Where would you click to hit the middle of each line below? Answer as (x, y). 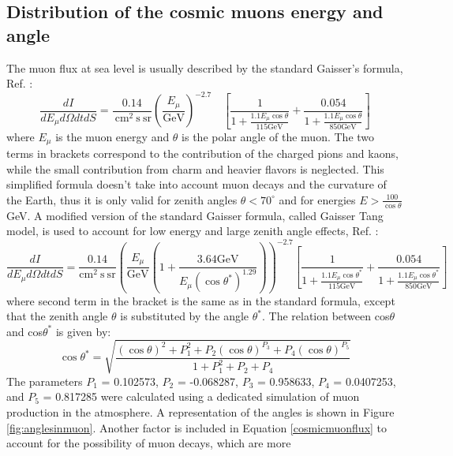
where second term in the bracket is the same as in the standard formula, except (201, 300)
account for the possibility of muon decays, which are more (149, 443)
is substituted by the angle (185, 316)
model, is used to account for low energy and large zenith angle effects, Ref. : (193, 231)
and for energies (317, 199)
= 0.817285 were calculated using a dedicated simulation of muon (201, 396)
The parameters (45, 381)
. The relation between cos (326, 316)
